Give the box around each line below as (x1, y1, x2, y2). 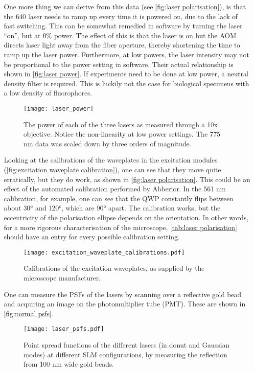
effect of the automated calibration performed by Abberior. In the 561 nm (4, 184, 226, 194)
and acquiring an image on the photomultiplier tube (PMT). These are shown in (4, 299, 246, 309)
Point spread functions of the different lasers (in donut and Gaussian (23, 340, 230, 349)
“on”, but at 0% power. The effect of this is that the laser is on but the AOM (4, 30, 236, 40)
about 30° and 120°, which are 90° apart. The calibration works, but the (4, 203, 221, 213)
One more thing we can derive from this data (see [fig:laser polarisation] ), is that (4, 1, 246, 11)
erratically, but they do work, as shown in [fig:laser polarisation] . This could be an (4, 174, 251, 184)
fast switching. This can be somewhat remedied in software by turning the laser (4, 21, 243, 31)
